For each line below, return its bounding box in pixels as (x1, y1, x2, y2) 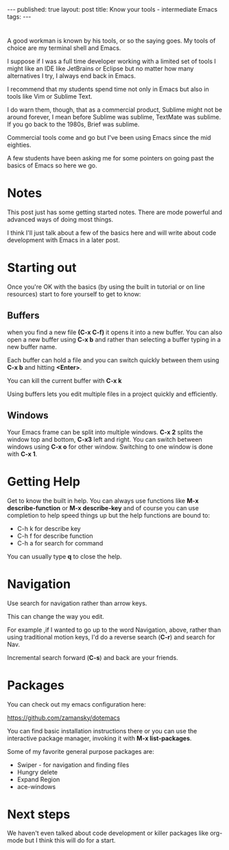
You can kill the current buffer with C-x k (7, 376, 122, 385)
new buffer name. (7, 342, 57, 351)
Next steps (7, 806, 71, 822)
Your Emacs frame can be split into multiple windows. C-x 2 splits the (7, 427, 204, 436)
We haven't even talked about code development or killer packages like (7, 829, 209, 838)
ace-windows (16, 782, 56, 790)
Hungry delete (16, 768, 58, 776)
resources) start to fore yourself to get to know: (7, 290, 141, 298)
